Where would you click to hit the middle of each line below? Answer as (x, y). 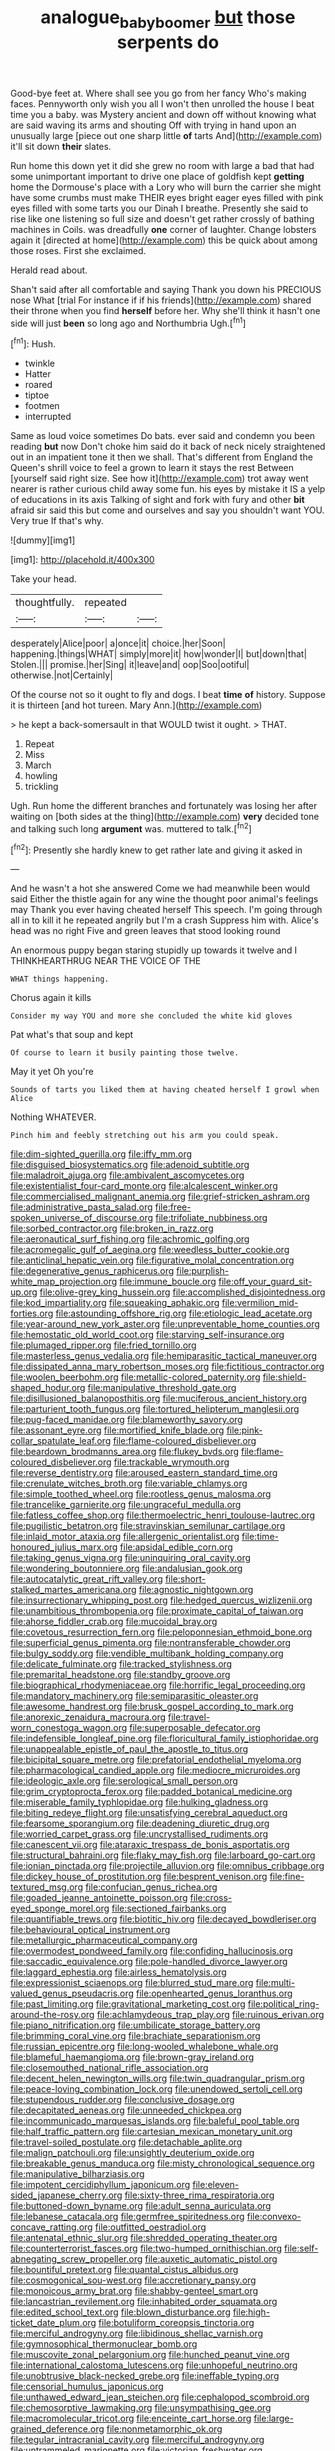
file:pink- (244, 1430)
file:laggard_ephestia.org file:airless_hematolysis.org (118, 1972)
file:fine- (287, 1877)
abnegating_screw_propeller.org (76, 2259)
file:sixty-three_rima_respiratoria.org (199, 2195)
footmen (42, 406)
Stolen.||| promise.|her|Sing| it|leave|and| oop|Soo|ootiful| (130, 665)
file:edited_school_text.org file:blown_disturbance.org (120, 2312)
